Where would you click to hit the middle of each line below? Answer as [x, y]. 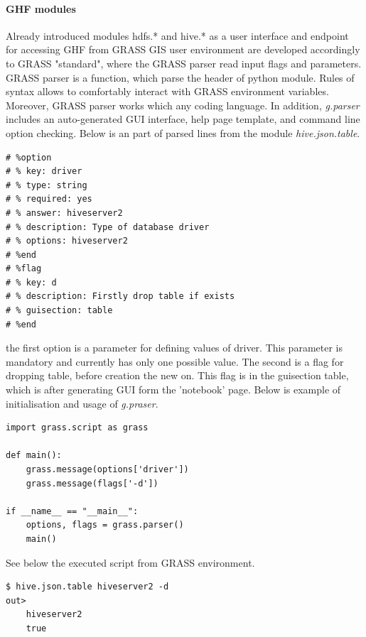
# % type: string [47, 185]
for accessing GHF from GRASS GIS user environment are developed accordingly [183, 49]
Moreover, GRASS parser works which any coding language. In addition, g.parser [183, 105]
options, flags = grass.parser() [105, 525]
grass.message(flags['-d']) [92, 483]
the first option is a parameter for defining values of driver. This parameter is [174, 348]
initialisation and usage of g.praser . [82, 403]
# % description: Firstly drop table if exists [120, 296]
